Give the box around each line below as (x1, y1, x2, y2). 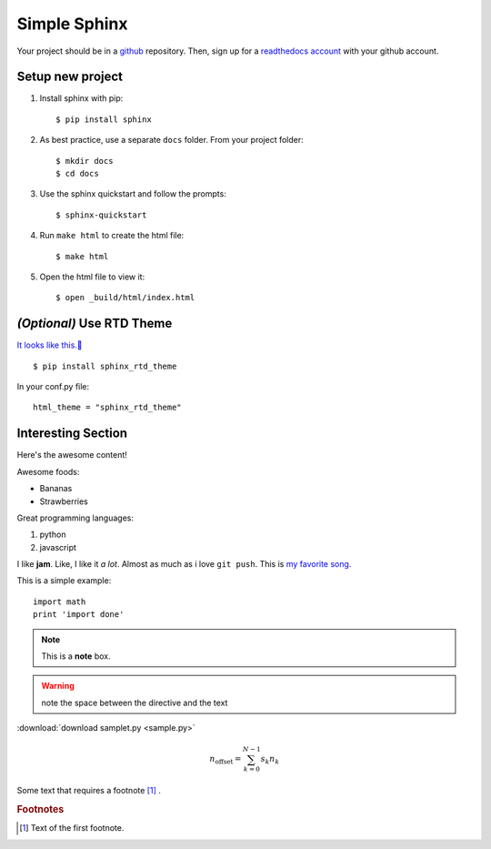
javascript (39, 541, 77, 552)
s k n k (260, 753, 280, 766)
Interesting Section (16, 426, 127, 441)
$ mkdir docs (55, 156, 114, 166)
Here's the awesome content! (16, 450, 127, 460)
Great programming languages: (16, 512, 135, 523)
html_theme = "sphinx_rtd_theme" (33, 402, 182, 413)
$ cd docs (55, 168, 99, 179)
